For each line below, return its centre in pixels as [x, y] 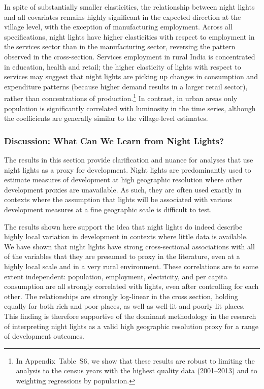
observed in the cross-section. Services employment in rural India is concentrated [130, 56]
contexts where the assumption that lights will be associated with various [118, 199]
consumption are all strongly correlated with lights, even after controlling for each [131, 286]
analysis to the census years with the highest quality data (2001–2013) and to [137, 370]
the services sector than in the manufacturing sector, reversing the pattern [120, 46]
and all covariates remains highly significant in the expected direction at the [123, 17]
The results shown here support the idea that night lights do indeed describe [123, 226]
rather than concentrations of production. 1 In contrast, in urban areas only [121, 97]
